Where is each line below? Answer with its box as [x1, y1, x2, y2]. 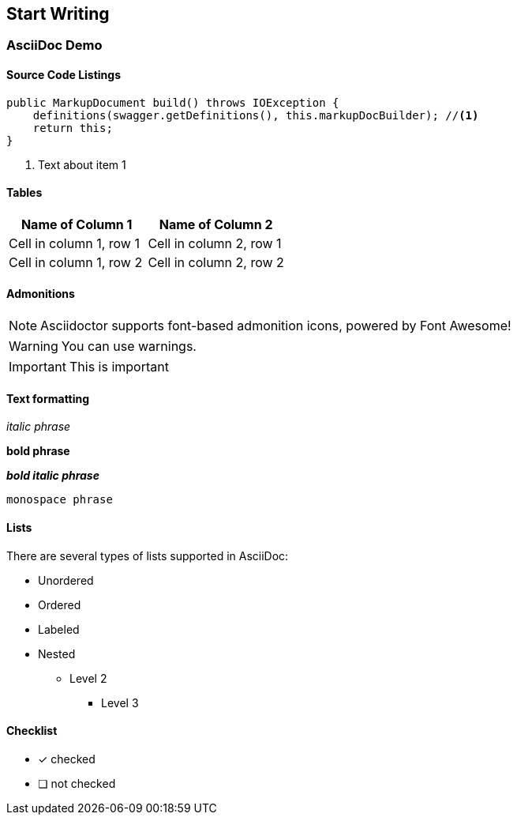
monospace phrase [6, 493, 113, 507]
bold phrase [6, 444, 70, 458]
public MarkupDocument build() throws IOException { [6, 96, 339, 109]
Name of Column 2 [159, 216, 273, 232]
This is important [69, 359, 169, 375]
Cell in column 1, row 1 [9, 235, 140, 251]
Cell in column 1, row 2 [9, 254, 143, 270]
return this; [32, 121, 113, 134]
